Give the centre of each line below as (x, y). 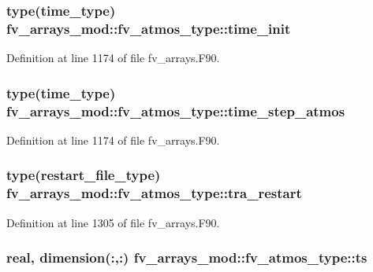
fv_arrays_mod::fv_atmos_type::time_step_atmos (176, 110)
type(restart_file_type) (84, 175)
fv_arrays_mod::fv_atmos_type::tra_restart (154, 193)
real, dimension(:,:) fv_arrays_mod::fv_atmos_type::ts (187, 257)
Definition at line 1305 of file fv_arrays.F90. (113, 222)
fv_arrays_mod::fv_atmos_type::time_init (149, 28)
